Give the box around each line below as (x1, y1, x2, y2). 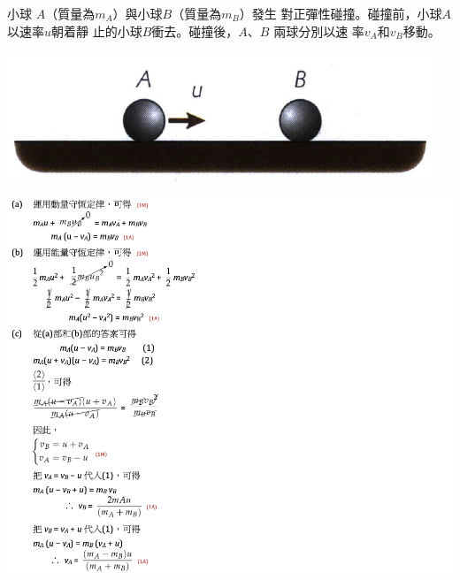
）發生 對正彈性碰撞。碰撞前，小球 (239, 4, 442, 22)
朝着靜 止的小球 (51, 21, 142, 40)
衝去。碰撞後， (151, 21, 239, 40)
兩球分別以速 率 (273, 21, 364, 40)
